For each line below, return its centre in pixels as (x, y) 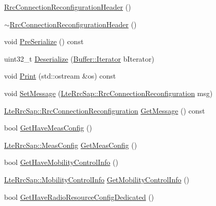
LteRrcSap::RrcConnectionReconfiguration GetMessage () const (105, 110)
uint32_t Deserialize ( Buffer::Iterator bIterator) (79, 58)
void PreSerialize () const (44, 41)
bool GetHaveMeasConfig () (48, 128)
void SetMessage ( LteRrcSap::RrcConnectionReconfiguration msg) (109, 93)
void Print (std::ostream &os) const (60, 76)
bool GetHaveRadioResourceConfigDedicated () (79, 196)
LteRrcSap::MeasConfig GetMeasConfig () (71, 145)
